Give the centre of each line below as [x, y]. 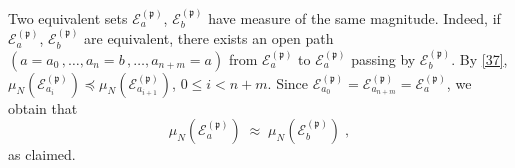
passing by [383, 58]
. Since [288, 82]
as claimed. [42, 154]
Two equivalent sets [68, 17]
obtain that [43, 107]
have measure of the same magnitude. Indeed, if [354, 17]
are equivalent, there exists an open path [209, 38]
